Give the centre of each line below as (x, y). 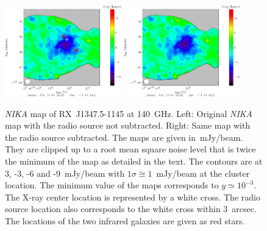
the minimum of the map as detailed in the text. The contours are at (134, 161)
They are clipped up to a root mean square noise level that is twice (130, 149)
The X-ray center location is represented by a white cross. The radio (133, 197)
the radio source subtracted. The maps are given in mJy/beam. (124, 137)
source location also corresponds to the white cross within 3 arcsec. (131, 209)
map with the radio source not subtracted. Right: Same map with (128, 125)
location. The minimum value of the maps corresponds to (112, 185)
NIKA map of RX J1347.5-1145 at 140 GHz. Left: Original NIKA (129, 113)
